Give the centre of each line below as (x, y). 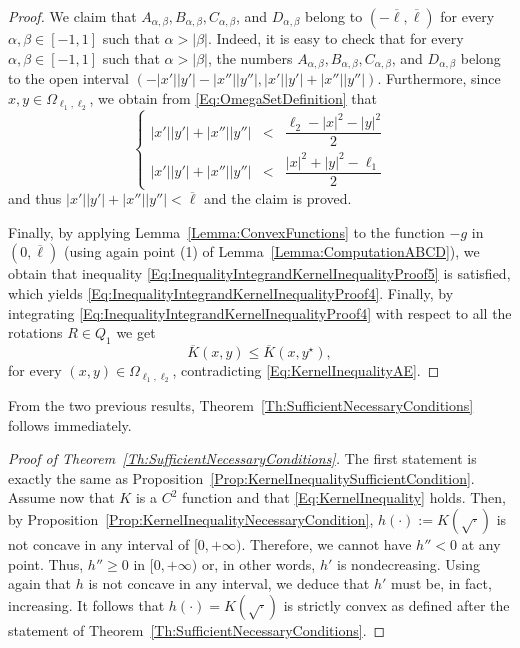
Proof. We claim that (72, 16)
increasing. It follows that (86, 604)
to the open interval (68, 78)
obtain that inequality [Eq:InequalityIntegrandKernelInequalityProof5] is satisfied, (259, 273)
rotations (35, 332)
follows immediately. (70, 424)
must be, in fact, (441, 583)
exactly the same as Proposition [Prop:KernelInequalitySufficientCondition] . (241, 477)
